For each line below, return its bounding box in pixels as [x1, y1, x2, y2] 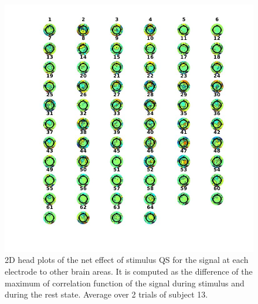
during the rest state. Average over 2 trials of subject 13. [5, 288, 208, 300]
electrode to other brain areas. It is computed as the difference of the [5, 265, 253, 277]
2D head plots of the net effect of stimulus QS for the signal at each [5, 254, 249, 266]
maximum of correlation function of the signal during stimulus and [5, 276, 245, 289]
